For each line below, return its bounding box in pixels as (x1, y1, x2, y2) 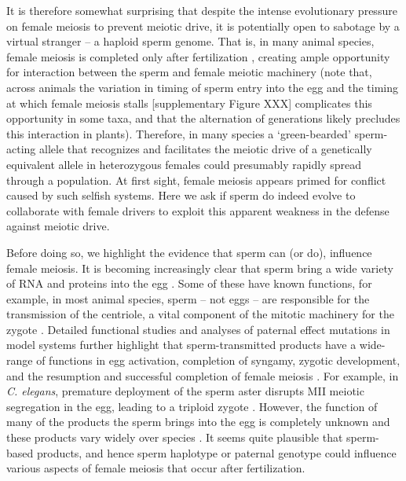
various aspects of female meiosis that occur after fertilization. (6, 460, 305, 476)
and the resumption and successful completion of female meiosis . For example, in (6, 367, 399, 384)
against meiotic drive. (6, 218, 110, 234)
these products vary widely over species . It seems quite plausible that (6, 429, 343, 446)
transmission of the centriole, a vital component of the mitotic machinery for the (6, 306, 394, 322)
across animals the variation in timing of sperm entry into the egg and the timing (6, 79, 399, 95)
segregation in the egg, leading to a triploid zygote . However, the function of (6, 398, 378, 414)
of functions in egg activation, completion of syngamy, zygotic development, (36, 352, 401, 369)
